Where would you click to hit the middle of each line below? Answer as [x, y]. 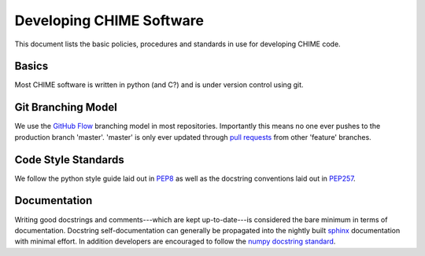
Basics [31, 66]
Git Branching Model [66, 107]
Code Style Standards [70, 160]
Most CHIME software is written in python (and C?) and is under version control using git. [159, 85]
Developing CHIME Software [109, 20]
